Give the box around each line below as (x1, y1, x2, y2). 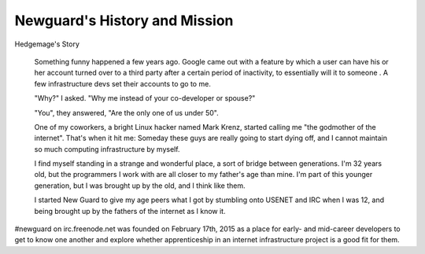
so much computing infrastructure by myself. (34, 144, 180, 153)
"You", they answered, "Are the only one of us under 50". (34, 108, 220, 117)
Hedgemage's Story (14, 39, 80, 49)
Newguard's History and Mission (14, 12, 234, 29)
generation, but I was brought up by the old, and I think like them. (34, 181, 246, 190)
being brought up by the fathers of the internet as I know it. (34, 206, 226, 215)
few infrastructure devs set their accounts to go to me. (34, 79, 212, 88)
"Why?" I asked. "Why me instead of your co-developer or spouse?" (34, 94, 256, 103)
